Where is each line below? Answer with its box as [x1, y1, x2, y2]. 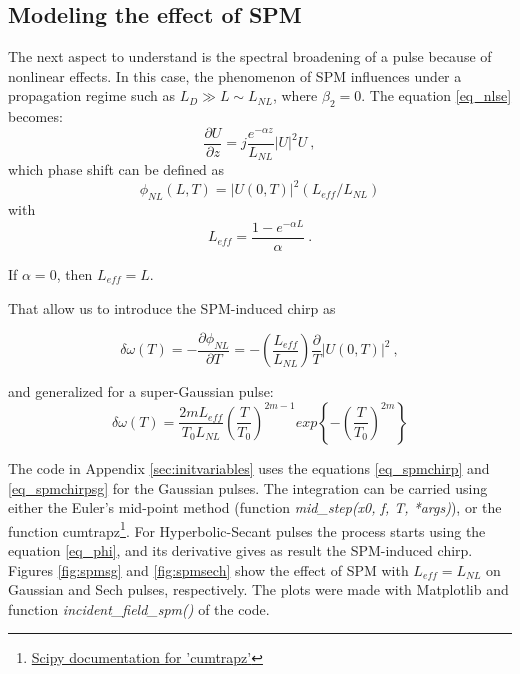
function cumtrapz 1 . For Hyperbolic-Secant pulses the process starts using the [8, 517, 486, 541]
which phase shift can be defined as [8, 159, 225, 180]
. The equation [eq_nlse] [361, 85, 512, 106]
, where [272, 85, 318, 106]
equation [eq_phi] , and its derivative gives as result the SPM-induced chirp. [8, 539, 473, 560]
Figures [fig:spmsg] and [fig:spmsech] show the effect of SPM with [8, 559, 409, 580]
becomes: [8, 106, 63, 127]
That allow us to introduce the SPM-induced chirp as [8, 297, 336, 318]
